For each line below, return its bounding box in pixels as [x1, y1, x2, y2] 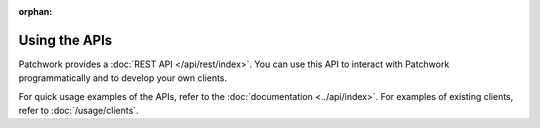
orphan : [18, 6, 53, 17]
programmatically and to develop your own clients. [18, 72, 228, 84]
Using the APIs [18, 31, 113, 49]
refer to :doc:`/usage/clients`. [18, 105, 139, 117]
